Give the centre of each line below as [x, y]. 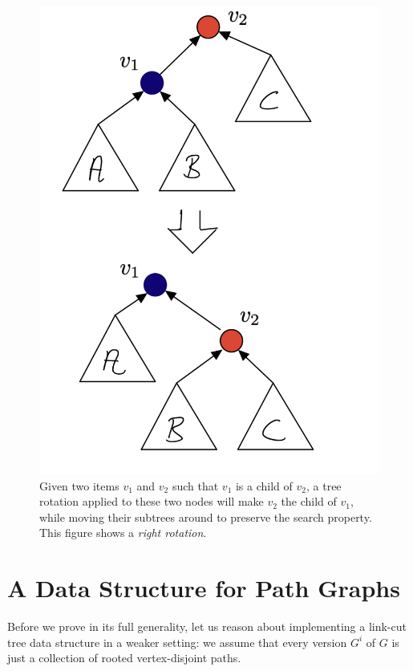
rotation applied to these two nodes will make [152, 501]
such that [195, 485]
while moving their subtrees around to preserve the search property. [206, 516]
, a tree [324, 485]
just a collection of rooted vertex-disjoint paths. [124, 658]
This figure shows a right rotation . [123, 533]
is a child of [264, 485]
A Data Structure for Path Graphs [204, 588]
